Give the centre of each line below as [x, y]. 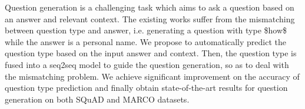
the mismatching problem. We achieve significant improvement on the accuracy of [152, 76]
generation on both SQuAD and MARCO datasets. [97, 99]
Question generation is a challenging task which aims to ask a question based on [150, 7]
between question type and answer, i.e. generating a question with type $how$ [146, 30]
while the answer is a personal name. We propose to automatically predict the [146, 41]
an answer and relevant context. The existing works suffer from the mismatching [150, 18]
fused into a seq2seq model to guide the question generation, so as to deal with [147, 64]
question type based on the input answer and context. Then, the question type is [151, 53]
